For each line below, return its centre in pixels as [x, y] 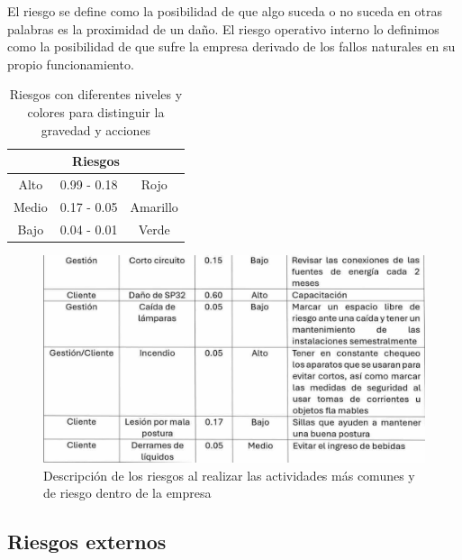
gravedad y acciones [96, 129]
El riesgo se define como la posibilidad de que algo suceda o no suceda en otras [225, 11]
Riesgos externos [87, 542]
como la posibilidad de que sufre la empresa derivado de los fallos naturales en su [231, 46]
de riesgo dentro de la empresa [127, 493]
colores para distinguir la [96, 111]
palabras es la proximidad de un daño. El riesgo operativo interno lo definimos [223, 28]
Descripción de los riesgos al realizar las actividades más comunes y [229, 475]
